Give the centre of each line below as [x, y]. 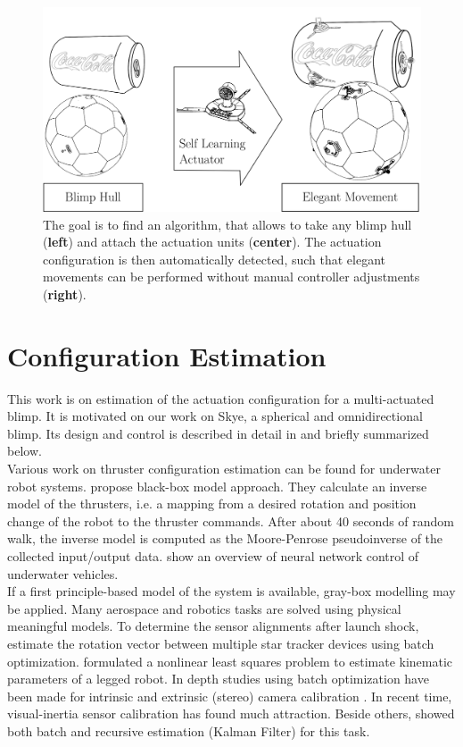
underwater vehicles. [63, 573]
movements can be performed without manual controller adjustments [231, 277]
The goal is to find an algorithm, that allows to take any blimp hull [227, 224]
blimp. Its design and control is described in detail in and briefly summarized [218, 433]
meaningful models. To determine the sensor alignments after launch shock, [213, 626]
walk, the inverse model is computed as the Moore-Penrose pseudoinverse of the [225, 538]
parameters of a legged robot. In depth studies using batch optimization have [218, 679]
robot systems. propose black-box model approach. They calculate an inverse [217, 486]
